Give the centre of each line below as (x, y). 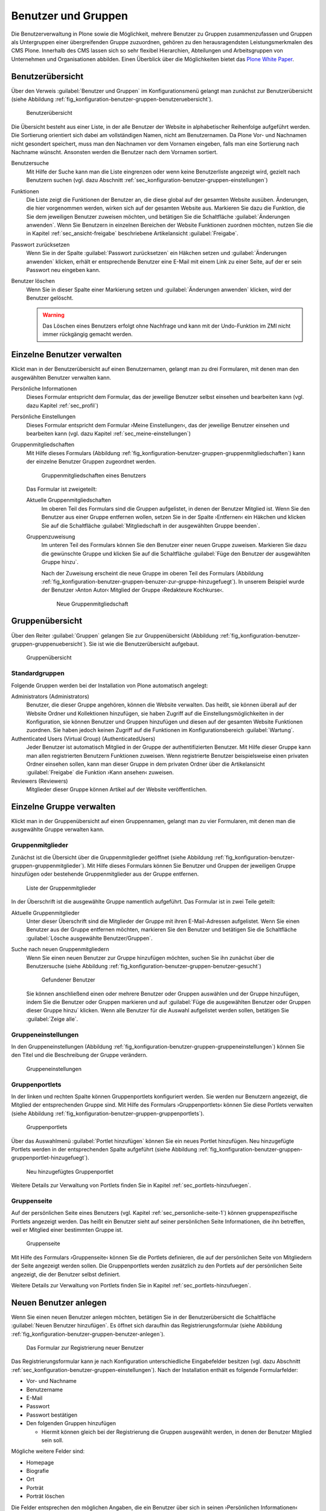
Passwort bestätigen (52, 1415)
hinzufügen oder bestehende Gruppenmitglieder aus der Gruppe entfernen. (105, 874)
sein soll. (52, 1440)
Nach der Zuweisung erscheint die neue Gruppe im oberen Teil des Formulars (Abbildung (152, 573)
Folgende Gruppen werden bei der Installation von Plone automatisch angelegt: (110, 685)
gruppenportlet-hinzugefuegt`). (50, 1158)
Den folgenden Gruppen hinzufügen (71, 1423)
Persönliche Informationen (44, 389)
